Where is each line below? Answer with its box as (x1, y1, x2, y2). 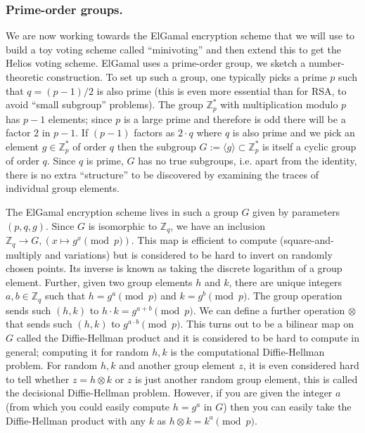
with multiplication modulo (220, 97, 338, 112)
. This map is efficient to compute (131, 233, 277, 247)
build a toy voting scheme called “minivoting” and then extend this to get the (6, 41, 341, 56)
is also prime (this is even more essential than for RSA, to (96, 83, 347, 98)
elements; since (48, 111, 113, 126)
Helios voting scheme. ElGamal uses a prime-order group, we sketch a (6, 56, 306, 70)
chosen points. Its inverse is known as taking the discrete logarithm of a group (6, 261, 342, 276)
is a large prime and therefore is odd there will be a (123, 111, 346, 126)
